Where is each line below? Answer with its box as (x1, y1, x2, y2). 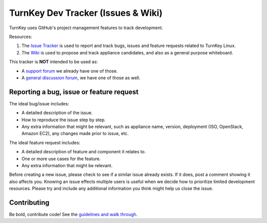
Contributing (9, 198, 49, 207)
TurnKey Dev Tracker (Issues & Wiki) (9, 7, 163, 18)
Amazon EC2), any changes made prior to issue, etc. (21, 131, 129, 136)
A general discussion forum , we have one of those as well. (21, 75, 140, 81)
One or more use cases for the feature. (21, 156, 101, 162)
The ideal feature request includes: (9, 139, 81, 145)
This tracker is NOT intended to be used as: (9, 59, 98, 65)
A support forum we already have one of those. (21, 68, 118, 74)
